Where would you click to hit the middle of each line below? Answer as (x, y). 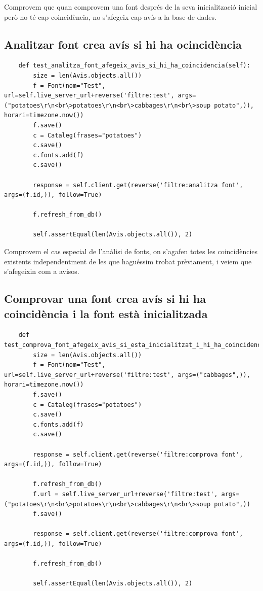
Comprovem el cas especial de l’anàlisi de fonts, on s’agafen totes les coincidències (131, 251)
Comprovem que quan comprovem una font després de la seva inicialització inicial (131, 7)
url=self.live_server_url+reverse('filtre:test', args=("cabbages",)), (127, 375)
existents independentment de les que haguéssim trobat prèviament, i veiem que (128, 261)
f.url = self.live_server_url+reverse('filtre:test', (125, 494)
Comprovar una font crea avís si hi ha (105, 299)
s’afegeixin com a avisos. (42, 271)
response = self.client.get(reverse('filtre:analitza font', (138, 185)
